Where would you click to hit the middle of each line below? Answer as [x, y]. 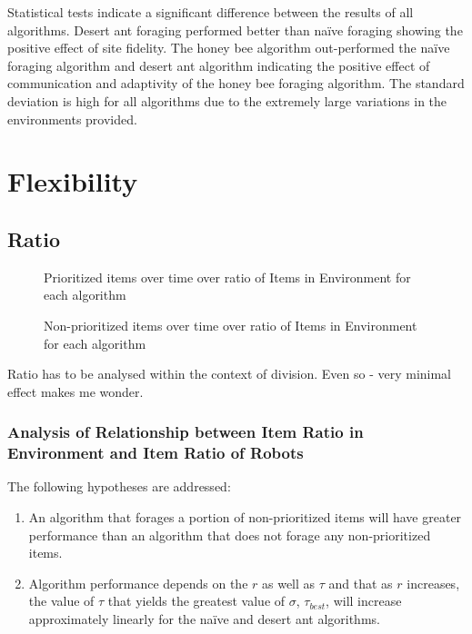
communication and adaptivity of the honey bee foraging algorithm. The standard [236, 83]
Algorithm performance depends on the [138, 583]
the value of [61, 601]
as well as [289, 583]
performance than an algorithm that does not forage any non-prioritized [230, 535]
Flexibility [73, 181]
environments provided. [72, 119]
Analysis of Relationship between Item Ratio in [186, 432]
